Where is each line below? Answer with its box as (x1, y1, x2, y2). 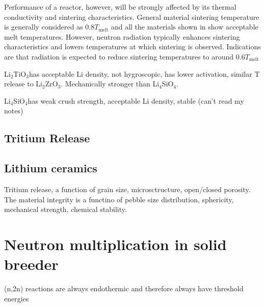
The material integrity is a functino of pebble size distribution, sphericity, (4, 194, 234, 204)
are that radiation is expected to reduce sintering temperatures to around (4, 51, 234, 62)
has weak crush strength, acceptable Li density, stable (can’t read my (28, 95, 244, 106)
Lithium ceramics (4, 160, 97, 176)
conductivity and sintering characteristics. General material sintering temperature (4, 11, 259, 22)
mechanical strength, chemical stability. (4, 204, 127, 214)
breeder (4, 254, 59, 274)
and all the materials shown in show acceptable (111, 21, 258, 32)
